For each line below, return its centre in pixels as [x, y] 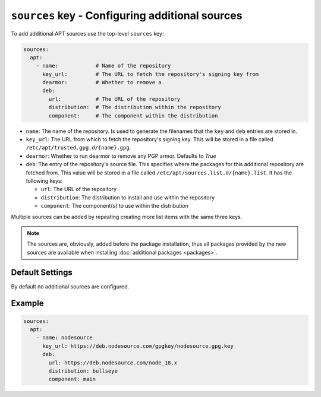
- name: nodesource [64, 338]
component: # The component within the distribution [133, 115]
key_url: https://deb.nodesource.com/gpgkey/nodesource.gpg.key [138, 346]
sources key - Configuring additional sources [127, 15]
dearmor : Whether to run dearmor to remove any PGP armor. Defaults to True [121, 156]
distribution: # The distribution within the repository [135, 107]
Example [27, 304]
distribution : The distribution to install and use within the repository [128, 197]
